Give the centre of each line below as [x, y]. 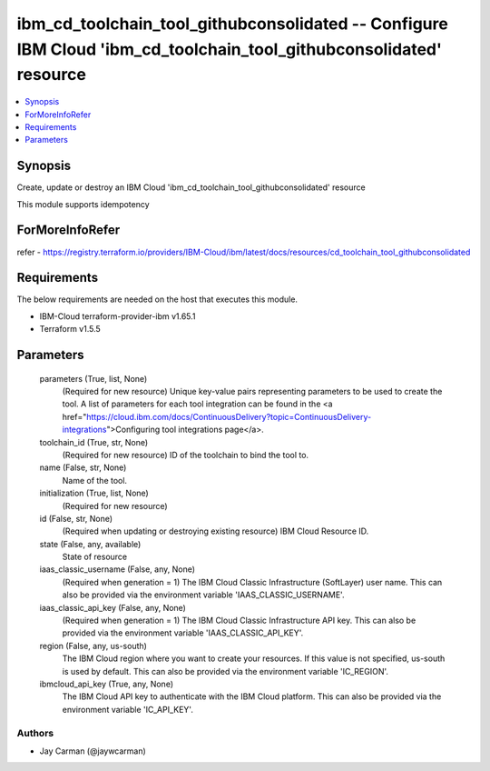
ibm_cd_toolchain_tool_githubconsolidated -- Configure [232, 24]
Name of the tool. [94, 480]
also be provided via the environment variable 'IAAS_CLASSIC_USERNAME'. [203, 595]
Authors [35, 733]
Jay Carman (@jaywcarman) [93, 751]
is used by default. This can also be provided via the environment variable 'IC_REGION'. [225, 671]
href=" [74, 416]
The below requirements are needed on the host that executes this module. [157, 299]
